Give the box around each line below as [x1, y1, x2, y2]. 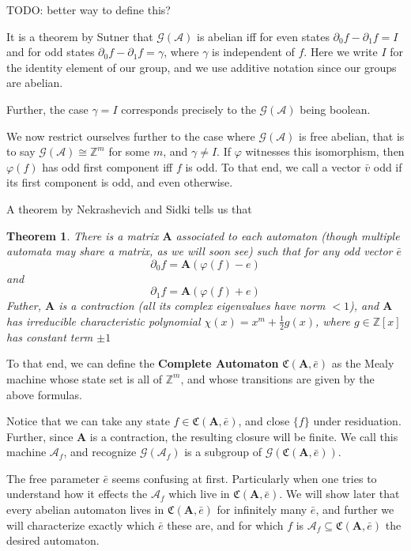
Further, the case [6, 100, 89, 117]
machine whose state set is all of [6, 370, 163, 387]
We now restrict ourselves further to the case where [6, 127, 255, 144]
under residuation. [313, 413, 402, 429]
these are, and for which [167, 516, 284, 533]
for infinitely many [217, 501, 307, 518]
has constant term [6, 328, 93, 345]
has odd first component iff [42, 158, 173, 175]
